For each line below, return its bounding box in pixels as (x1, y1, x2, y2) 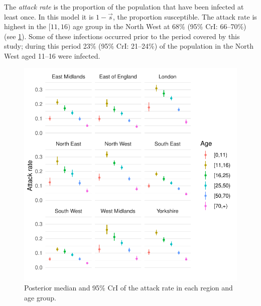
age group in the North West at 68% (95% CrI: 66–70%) (73, 21, 246, 32)
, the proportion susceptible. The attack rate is (112, 11, 257, 22)
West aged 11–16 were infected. (4, 50, 100, 61)
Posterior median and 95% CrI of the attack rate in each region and (24, 282, 233, 293)
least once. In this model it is (4, 11, 94, 22)
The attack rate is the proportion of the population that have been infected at (4, 2, 244, 12)
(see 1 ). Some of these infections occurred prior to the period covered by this (4, 31, 240, 41)
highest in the (4, 21, 47, 32)
